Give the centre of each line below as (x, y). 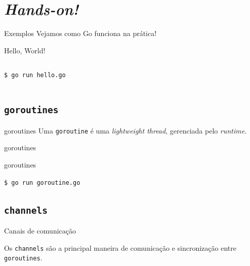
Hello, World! (25, 50)
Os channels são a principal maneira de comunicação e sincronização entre (120, 247)
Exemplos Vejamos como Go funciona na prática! (80, 33)
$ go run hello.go (35, 75)
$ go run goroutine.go (42, 182)
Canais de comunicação (40, 231)
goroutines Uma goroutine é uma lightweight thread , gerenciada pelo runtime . (125, 130)
